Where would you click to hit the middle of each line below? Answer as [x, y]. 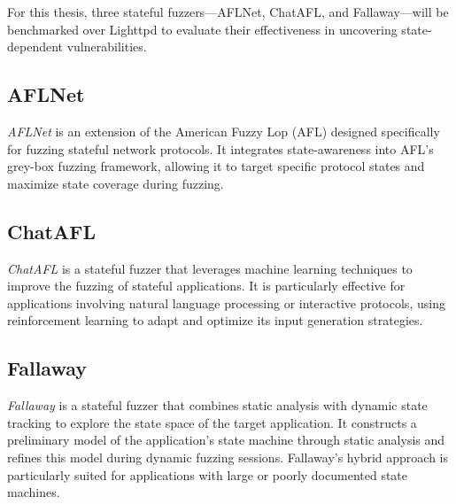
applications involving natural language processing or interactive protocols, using [226, 302]
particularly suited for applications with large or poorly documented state [208, 474]
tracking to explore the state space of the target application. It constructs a [212, 422]
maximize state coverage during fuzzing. [116, 183]
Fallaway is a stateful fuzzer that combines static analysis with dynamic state [217, 405]
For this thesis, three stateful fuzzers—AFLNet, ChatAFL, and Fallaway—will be [228, 12]
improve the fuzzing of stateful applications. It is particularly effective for [206, 286]
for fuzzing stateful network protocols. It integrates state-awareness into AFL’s [220, 148]
